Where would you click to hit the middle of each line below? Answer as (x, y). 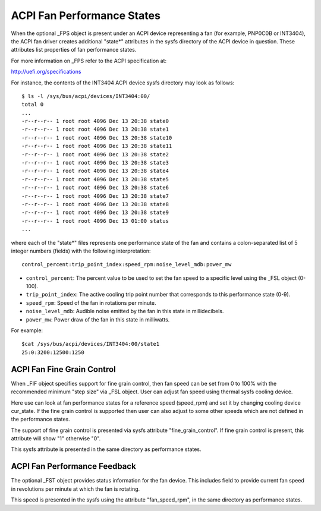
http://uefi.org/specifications (46, 72)
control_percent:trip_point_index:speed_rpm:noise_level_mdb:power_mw (127, 265)
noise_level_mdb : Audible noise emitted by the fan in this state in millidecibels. (125, 311)
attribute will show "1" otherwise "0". (56, 439)
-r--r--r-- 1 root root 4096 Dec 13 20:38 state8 (95, 204)
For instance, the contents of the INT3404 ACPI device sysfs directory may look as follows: (123, 83)
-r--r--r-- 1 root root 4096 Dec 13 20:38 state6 (95, 188)
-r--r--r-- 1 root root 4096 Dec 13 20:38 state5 (95, 179)
